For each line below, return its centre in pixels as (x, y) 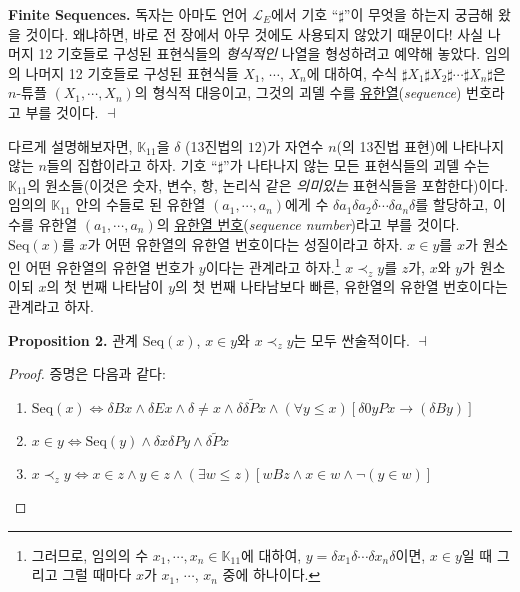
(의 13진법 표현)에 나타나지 (420, 145)
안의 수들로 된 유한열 (140, 204)
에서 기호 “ (304, 14)
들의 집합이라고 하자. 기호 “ (132, 165)
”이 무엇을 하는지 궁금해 (418, 14)
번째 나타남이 (122, 286)
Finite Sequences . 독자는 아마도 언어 (128, 14)
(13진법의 (214, 145)
